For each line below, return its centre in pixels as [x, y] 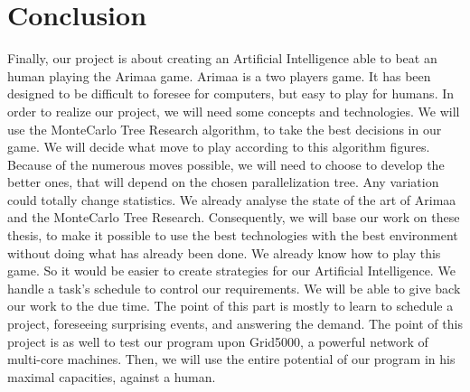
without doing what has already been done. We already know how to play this [224, 252]
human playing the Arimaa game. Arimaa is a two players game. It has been [219, 75]
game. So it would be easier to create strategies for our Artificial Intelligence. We [231, 271]
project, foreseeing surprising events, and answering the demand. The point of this [235, 324]
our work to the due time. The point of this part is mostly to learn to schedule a [230, 306]
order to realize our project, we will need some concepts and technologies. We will [234, 111]
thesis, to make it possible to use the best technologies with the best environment [233, 235]
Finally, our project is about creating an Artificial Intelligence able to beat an [222, 58]
